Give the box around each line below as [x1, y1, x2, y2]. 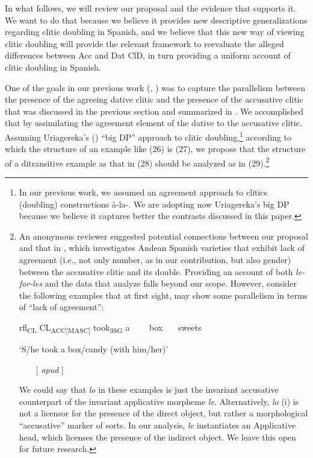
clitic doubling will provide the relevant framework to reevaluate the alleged [5, 37, 284, 49]
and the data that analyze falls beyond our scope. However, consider [45, 277, 297, 290]
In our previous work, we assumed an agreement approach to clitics [19, 186, 268, 199]
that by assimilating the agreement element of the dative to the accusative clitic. [5, 116, 302, 129]
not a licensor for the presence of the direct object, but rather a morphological [19, 407, 308, 419]
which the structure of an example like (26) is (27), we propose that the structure [5, 142, 306, 155]
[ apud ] [36, 363, 64, 375]
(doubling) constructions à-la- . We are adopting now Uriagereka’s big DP [19, 197, 290, 210]
